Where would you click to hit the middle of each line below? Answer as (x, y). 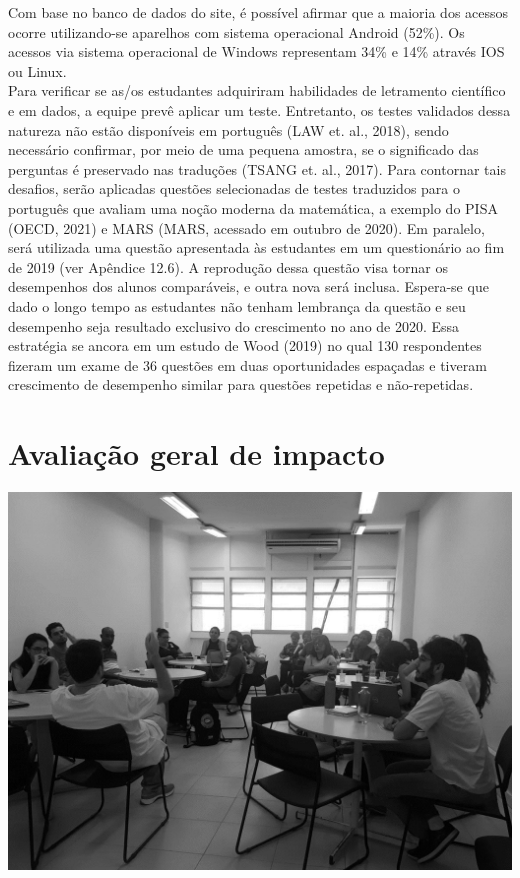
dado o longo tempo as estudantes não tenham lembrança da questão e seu (237, 305)
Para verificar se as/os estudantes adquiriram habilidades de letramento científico (257, 90)
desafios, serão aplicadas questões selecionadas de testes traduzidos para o (234, 188)
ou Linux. (37, 70)
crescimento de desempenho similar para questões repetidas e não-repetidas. (241, 384)
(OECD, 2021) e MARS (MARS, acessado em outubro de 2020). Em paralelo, (246, 227)
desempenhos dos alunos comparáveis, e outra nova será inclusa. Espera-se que (248, 286)
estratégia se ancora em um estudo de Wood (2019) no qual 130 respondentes (245, 345)
